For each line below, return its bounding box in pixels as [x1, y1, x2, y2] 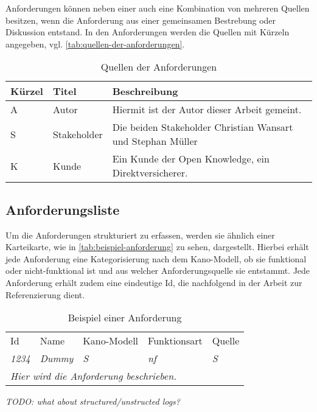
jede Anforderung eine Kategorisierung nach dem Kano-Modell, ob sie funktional [5, 252, 307, 265]
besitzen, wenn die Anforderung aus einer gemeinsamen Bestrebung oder [5, 13, 276, 26]
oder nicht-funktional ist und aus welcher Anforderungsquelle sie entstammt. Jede [5, 264, 310, 277]
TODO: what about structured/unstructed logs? [5, 395, 180, 408]
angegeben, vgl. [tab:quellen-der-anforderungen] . [5, 37, 185, 50]
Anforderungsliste [5, 200, 120, 218]
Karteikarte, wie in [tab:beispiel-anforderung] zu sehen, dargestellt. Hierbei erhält [5, 240, 309, 253]
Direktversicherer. [112, 166, 188, 180]
